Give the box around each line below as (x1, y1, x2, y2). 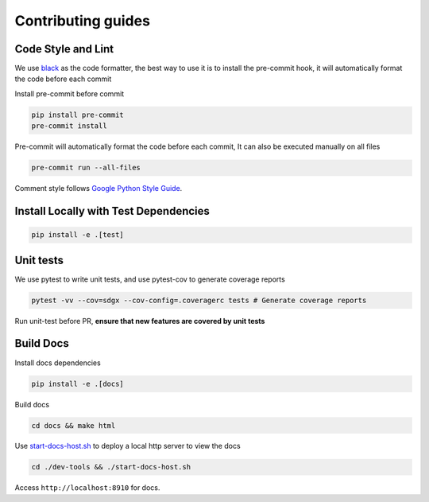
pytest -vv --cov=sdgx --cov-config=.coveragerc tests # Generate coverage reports (31, 295, 367, 305)
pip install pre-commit (31, 110, 125, 119)
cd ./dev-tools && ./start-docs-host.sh (31, 462, 191, 472)
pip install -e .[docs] (31, 379, 125, 388)
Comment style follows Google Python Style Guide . (14, 184, 183, 193)
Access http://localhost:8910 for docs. (14, 483, 160, 492)
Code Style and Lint (14, 42, 114, 56)
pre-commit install (31, 122, 107, 130)
